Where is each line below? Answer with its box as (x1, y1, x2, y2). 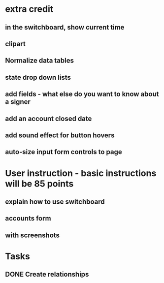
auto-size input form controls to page (5, 148, 122, 156)
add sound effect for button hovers (5, 131, 115, 139)
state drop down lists (5, 73, 71, 82)
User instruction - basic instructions (5, 167, 157, 179)
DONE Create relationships (5, 270, 89, 279)
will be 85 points (5, 178, 74, 189)
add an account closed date (5, 114, 92, 123)
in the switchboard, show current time (5, 23, 125, 31)
